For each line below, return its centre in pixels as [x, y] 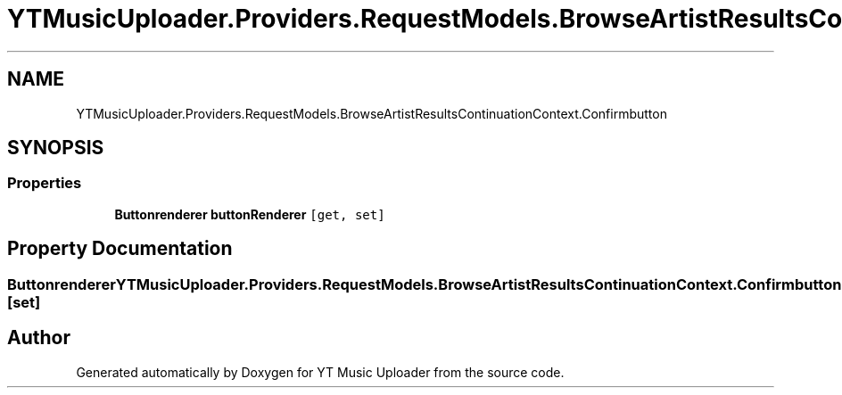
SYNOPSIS [56, 148]
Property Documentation [120, 249]
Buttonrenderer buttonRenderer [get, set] [250, 214]
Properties [45, 183]
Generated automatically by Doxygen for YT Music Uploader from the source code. [320, 372]
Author [39, 338]
